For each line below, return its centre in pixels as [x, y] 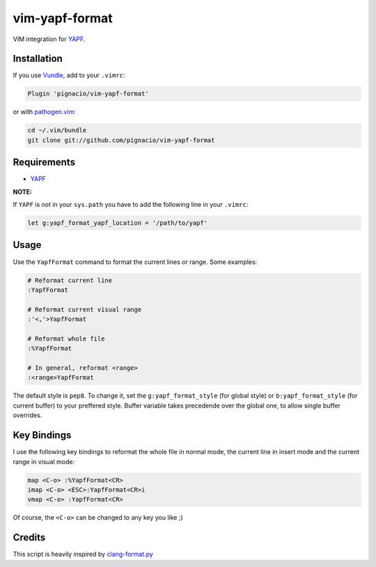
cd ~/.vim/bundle [57, 130]
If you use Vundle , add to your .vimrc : [69, 75]
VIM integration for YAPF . [49, 39]
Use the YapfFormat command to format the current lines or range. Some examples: [135, 262]
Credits [29, 537]
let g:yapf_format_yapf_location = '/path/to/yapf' [118, 223]
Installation [38, 59]
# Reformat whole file [66, 339]
